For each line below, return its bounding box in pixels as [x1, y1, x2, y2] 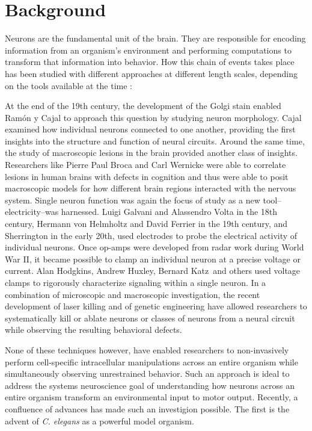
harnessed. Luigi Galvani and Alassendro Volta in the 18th [61, 205, 278, 218]
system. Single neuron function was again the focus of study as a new [5, 193, 260, 206]
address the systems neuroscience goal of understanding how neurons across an [5, 379, 295, 391]
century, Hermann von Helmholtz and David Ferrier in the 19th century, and [5, 217, 288, 230]
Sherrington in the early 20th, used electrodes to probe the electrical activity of [5, 229, 298, 241]
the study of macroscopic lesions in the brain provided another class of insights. [5, 146, 298, 159]
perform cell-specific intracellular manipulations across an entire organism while [5, 355, 298, 368]
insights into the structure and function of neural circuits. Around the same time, [5, 134, 305, 147]
